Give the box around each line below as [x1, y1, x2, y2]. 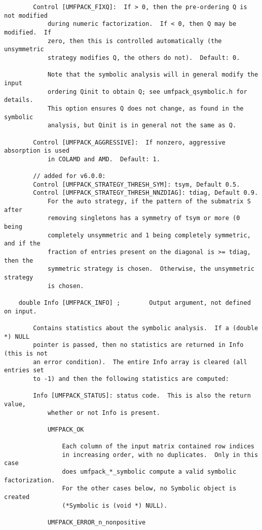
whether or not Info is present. [47, 409, 160, 416]
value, [4, 400, 26, 408]
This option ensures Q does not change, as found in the [47, 104, 244, 112]
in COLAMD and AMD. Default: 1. [47, 155, 160, 163]
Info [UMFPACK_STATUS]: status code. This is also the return [33, 392, 251, 400]
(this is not [4, 349, 48, 357]
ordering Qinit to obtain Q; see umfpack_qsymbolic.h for [47, 88, 247, 95]
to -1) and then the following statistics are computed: [33, 375, 229, 382]
